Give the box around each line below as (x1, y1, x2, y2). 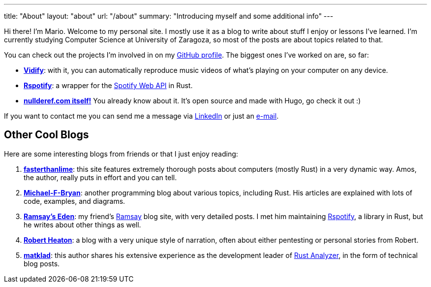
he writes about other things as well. (24, 220, 141, 229)
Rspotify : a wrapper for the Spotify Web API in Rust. (24, 81, 193, 90)
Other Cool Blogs (4, 128, 89, 141)
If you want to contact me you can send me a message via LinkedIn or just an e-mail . (4, 112, 279, 120)
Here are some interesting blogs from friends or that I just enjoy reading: (4, 149, 238, 158)
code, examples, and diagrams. (24, 196, 125, 205)
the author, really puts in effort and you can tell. (24, 173, 177, 182)
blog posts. (24, 259, 60, 268)
